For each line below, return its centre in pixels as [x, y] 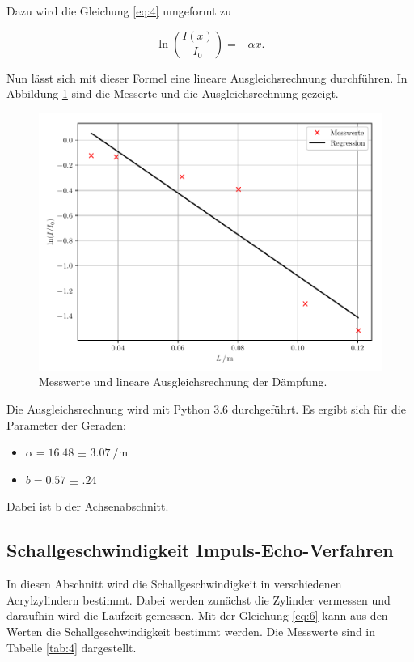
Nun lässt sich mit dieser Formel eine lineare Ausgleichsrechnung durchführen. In [207, 77]
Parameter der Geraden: [66, 424]
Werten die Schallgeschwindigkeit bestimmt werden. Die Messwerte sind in [191, 631]
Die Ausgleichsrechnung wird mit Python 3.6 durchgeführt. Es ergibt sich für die [206, 408]
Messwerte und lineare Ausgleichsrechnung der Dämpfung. [183, 382]
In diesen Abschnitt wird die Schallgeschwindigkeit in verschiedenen [174, 584]
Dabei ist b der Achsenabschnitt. [88, 506]
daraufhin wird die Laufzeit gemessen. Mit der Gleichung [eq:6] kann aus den [197, 615]
